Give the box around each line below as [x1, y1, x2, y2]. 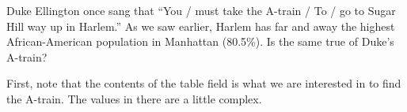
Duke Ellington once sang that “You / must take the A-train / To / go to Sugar [6, 2, 396, 18]
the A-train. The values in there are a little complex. [6, 90, 262, 106]
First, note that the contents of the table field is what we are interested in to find [6, 75, 401, 91]
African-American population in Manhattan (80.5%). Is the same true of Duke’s [6, 33, 394, 50]
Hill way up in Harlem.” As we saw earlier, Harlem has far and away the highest [6, 17, 395, 34]
